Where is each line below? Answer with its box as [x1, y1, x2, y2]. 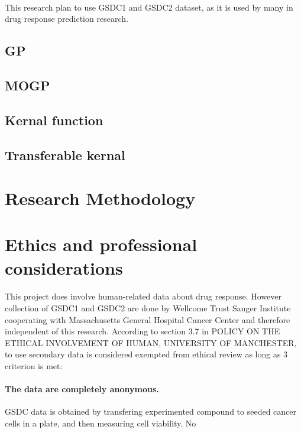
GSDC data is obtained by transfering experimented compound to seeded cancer [5, 405, 297, 418]
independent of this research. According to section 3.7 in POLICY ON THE [5, 325, 280, 337]
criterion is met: [5, 360, 63, 372]
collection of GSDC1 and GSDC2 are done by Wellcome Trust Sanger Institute [5, 302, 291, 314]
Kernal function [5, 110, 103, 129]
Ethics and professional [5, 232, 198, 256]
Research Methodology [5, 186, 196, 210]
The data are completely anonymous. [5, 383, 159, 395]
